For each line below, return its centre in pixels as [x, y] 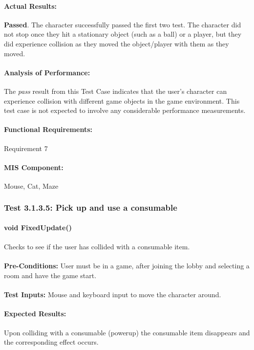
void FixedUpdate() [38, 227]
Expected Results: [35, 314]
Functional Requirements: [48, 129]
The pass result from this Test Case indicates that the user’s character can [116, 91]
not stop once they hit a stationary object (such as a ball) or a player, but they [123, 34]
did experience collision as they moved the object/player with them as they [116, 43]
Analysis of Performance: [47, 72]
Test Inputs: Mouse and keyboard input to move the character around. [113, 295]
